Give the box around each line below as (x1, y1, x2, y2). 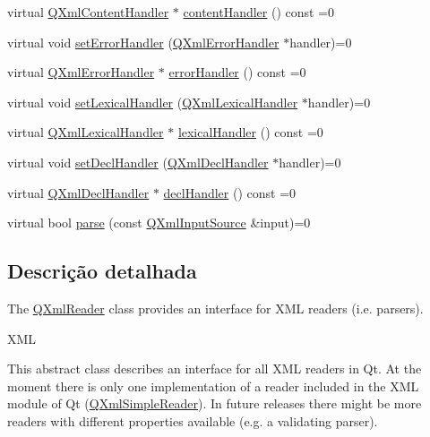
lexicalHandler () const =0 (177, 123, 323, 141)
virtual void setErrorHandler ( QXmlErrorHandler (7, 32, 279, 51)
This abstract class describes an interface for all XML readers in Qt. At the (7, 359, 422, 378)
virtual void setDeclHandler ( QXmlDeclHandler (7, 152, 269, 171)
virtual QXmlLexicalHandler (7, 123, 164, 141)
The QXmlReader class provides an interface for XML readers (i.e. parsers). (7, 298, 424, 317)
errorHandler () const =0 (168, 63, 306, 81)
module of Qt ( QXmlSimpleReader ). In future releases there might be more (7, 394, 422, 413)
